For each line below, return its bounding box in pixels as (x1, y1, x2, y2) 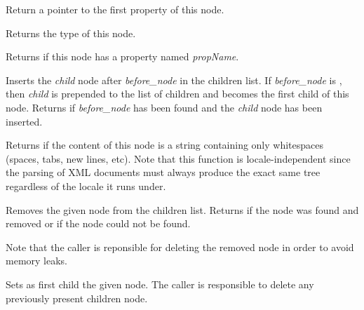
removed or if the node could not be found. (6, 216, 191, 231)
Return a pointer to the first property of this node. (6, 2, 224, 16)
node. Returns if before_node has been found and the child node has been (6, 100, 323, 114)
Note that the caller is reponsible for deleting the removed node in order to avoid (6, 239, 354, 254)
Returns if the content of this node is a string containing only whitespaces (6, 137, 324, 152)
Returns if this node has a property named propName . (6, 49, 239, 64)
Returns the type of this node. (6, 25, 136, 40)
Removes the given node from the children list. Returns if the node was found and (6, 202, 359, 217)
